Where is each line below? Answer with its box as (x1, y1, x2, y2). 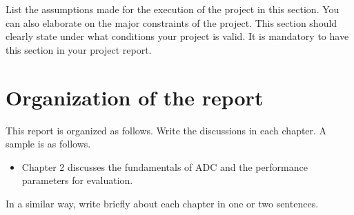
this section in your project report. (6, 42, 152, 57)
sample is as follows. (6, 136, 91, 151)
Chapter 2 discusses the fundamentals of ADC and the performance (21, 159, 308, 174)
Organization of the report (6, 83, 264, 111)
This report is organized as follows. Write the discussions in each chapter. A (6, 123, 327, 137)
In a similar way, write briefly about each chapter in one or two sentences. (6, 196, 319, 210)
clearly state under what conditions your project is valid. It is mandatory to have (6, 29, 349, 43)
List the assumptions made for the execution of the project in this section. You (6, 2, 340, 16)
